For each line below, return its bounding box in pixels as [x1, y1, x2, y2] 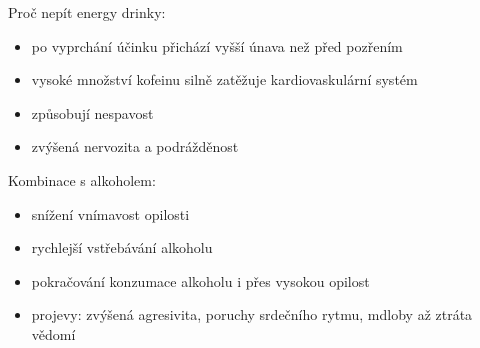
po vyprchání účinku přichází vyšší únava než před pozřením [31, 35, 403, 56]
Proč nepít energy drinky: [8, 2, 166, 22]
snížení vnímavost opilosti [31, 203, 190, 224]
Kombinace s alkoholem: [8, 169, 156, 190]
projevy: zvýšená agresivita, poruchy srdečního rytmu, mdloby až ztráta [31, 304, 473, 325]
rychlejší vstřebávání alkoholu [31, 237, 213, 258]
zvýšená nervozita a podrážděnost [31, 136, 239, 157]
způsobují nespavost [31, 102, 154, 123]
